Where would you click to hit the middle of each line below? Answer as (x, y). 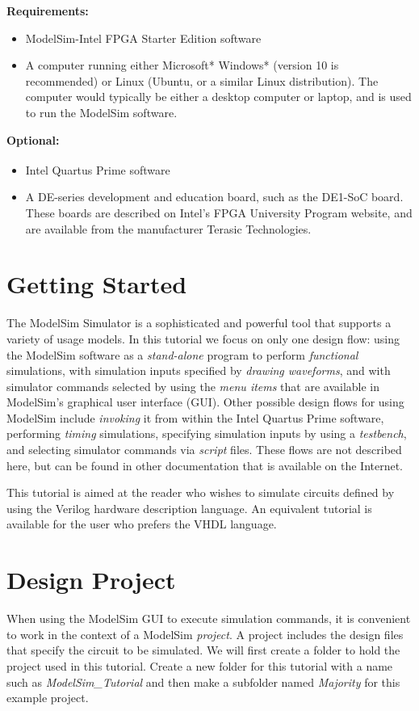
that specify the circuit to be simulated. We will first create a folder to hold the (203, 650)
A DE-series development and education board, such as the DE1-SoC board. (214, 197)
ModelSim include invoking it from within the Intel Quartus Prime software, (195, 417)
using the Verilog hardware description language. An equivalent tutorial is (189, 508)
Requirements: (48, 11)
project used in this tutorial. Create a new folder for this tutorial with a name (200, 665)
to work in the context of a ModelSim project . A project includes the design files (205, 634)
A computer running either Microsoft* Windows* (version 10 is (182, 65)
